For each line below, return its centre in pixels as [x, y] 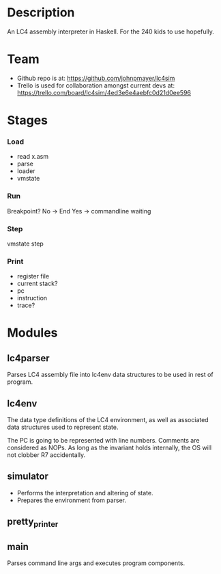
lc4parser [28, 358]
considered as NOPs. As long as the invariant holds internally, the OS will [109, 448]
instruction [32, 298]
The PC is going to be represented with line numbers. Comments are [103, 441]
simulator [28, 477]
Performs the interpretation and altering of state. [85, 493]
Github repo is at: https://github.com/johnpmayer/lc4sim [96, 78]
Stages [28, 120]
